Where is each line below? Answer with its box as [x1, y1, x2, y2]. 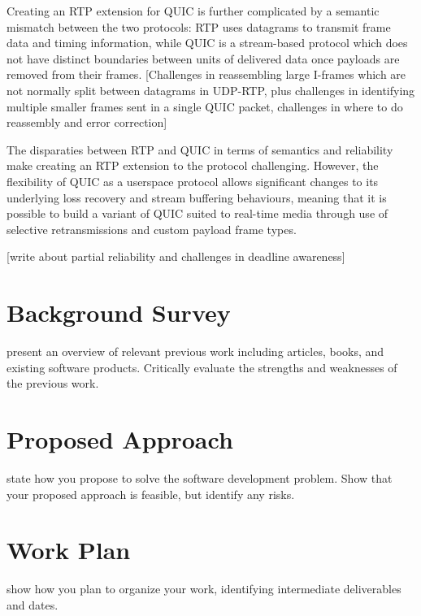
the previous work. [7, 375, 99, 392]
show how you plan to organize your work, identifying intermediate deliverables [7, 580, 401, 597]
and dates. [7, 596, 59, 613]
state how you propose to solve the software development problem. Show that [7, 469, 393, 486]
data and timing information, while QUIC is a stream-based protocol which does [7, 34, 408, 51]
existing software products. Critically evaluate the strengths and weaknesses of [7, 358, 397, 375]
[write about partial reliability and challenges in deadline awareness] [7, 248, 345, 265]
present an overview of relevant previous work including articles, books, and [7, 343, 384, 360]
